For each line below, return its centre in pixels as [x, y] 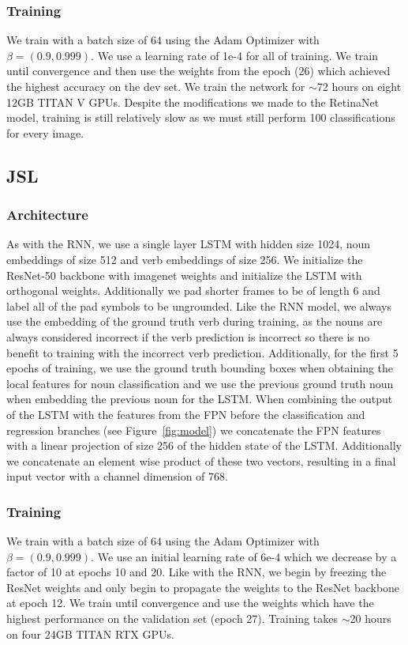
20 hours [371, 619]
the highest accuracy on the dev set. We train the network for [156, 86]
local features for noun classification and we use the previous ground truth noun [200, 383]
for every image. [45, 132]
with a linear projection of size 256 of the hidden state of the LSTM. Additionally [204, 445]
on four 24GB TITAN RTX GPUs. [90, 634]
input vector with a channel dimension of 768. [117, 476]
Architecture [47, 215]
